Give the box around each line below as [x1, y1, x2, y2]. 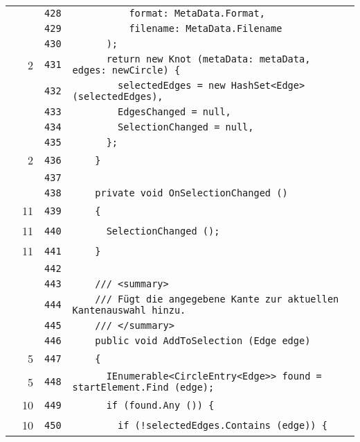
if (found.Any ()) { [106, 399, 215, 411]
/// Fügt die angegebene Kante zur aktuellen [95, 294, 339, 305]
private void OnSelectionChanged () [95, 187, 288, 198]
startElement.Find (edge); [72, 382, 215, 393]
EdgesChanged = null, [118, 106, 231, 117]
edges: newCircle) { [72, 65, 181, 76]
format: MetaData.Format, [129, 8, 265, 19]
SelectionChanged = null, [118, 121, 254, 133]
